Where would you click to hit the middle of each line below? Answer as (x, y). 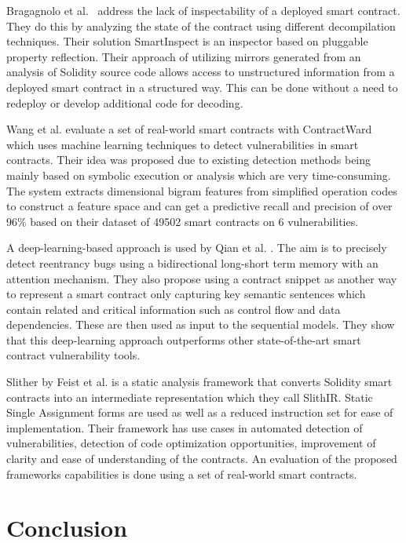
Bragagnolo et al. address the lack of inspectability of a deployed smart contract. (203, 10)
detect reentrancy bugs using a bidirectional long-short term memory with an (192, 262)
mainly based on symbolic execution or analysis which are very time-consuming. (199, 175)
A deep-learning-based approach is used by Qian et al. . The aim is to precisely (197, 248)
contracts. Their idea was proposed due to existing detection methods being (189, 160)
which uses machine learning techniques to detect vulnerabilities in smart (183, 144)
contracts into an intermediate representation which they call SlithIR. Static (190, 397)
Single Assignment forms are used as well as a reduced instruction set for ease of (200, 412)
